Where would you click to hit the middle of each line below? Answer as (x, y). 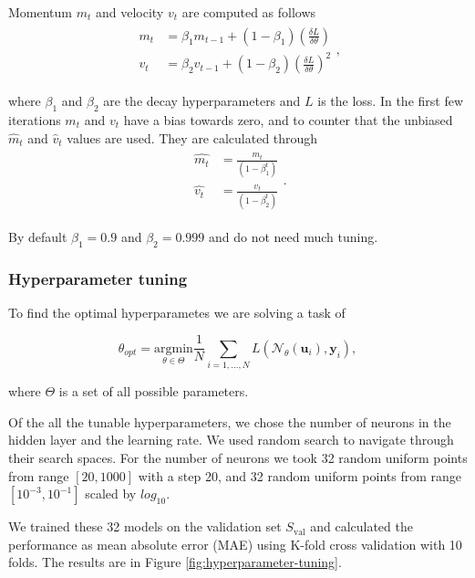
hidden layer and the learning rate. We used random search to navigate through (231, 440)
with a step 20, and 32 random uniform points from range (300, 475)
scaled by (111, 494)
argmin (173, 348)
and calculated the (361, 526)
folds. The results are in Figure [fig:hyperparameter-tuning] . (175, 562)
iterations (35, 119)
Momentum (40, 12)
